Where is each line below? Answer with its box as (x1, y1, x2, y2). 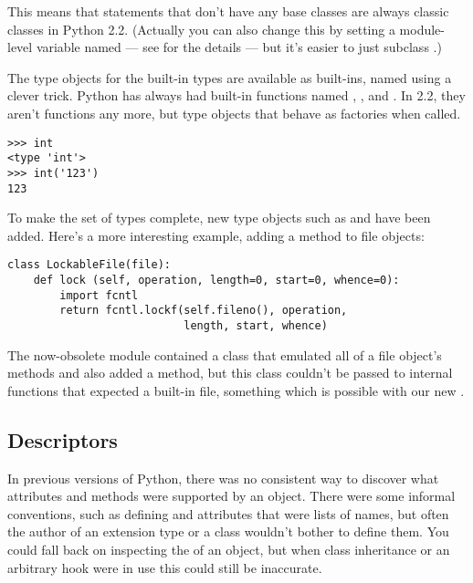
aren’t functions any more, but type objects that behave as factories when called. (7, 103, 461, 122)
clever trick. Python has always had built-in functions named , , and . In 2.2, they (7, 86, 466, 105)
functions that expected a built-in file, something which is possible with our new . (7, 380, 465, 400)
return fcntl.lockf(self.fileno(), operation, (59, 304, 348, 318)
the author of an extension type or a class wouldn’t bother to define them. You (7, 522, 449, 541)
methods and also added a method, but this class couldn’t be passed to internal (7, 363, 453, 382)
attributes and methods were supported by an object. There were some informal (7, 486, 456, 505)
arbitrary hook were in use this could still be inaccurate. (7, 557, 322, 577)
